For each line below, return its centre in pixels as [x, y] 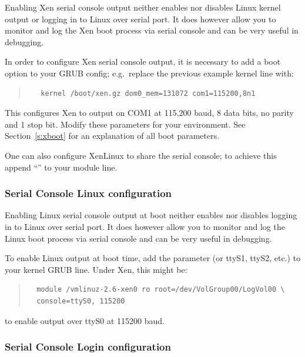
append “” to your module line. [61, 167]
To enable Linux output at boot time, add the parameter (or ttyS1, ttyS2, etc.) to [153, 258]
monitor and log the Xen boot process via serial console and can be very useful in [152, 30]
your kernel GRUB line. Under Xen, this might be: [96, 269]
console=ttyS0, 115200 [81, 301]
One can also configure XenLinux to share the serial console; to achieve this [141, 155]
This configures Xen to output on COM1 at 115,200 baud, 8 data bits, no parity [149, 113]
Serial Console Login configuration [88, 347]
